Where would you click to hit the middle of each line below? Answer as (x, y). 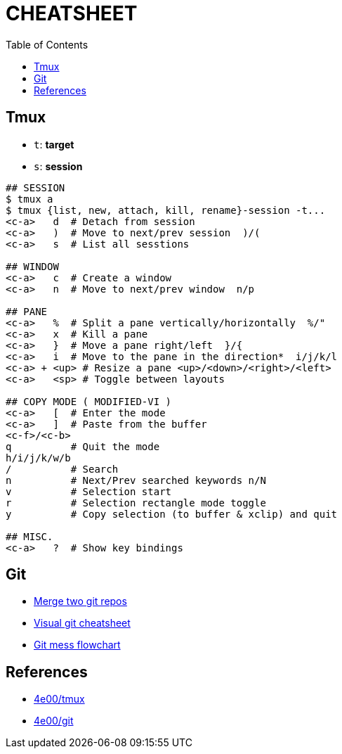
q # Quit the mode (83, 446)
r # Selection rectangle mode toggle (136, 503)
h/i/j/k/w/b (38, 458)
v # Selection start (89, 491)
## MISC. (29, 536)
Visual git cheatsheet (82, 623)
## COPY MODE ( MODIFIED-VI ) (89, 401)
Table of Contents (47, 44)
